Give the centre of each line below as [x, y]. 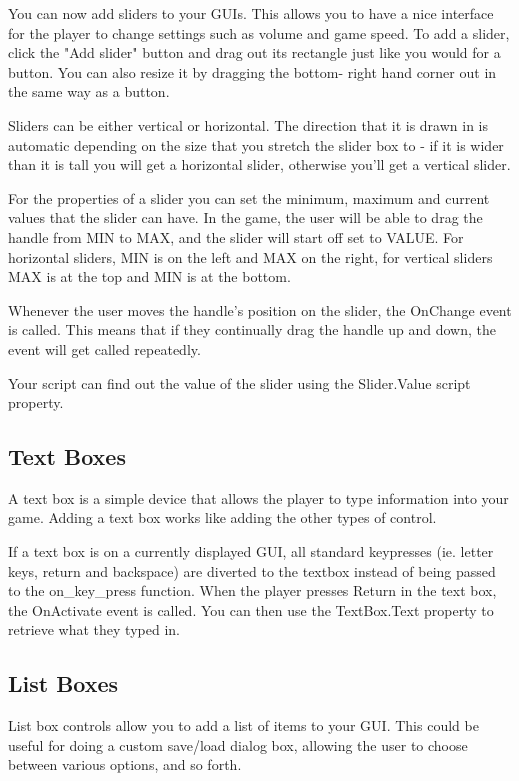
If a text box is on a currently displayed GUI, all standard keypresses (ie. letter [251, 551]
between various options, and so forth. [125, 764]
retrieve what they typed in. [94, 629]
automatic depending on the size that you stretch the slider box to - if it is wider [256, 144]
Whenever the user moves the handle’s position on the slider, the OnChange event [260, 309]
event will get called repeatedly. [104, 348]
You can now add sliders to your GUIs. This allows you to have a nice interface [251, 13]
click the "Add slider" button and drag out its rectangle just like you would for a [254, 52]
